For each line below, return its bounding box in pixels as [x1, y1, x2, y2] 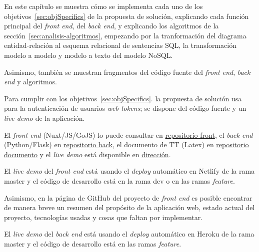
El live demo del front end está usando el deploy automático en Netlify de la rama [4, 166, 255, 176]
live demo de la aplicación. [4, 112, 85, 123]
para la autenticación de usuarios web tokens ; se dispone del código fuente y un [4, 103, 246, 113]
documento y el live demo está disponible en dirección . [4, 149, 171, 159]
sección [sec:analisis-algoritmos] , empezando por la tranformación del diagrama [4, 30, 246, 40]
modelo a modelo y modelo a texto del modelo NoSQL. [4, 49, 173, 60]
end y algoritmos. [4, 76, 57, 87]
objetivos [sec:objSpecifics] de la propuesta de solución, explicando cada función [4, 10, 249, 21]
